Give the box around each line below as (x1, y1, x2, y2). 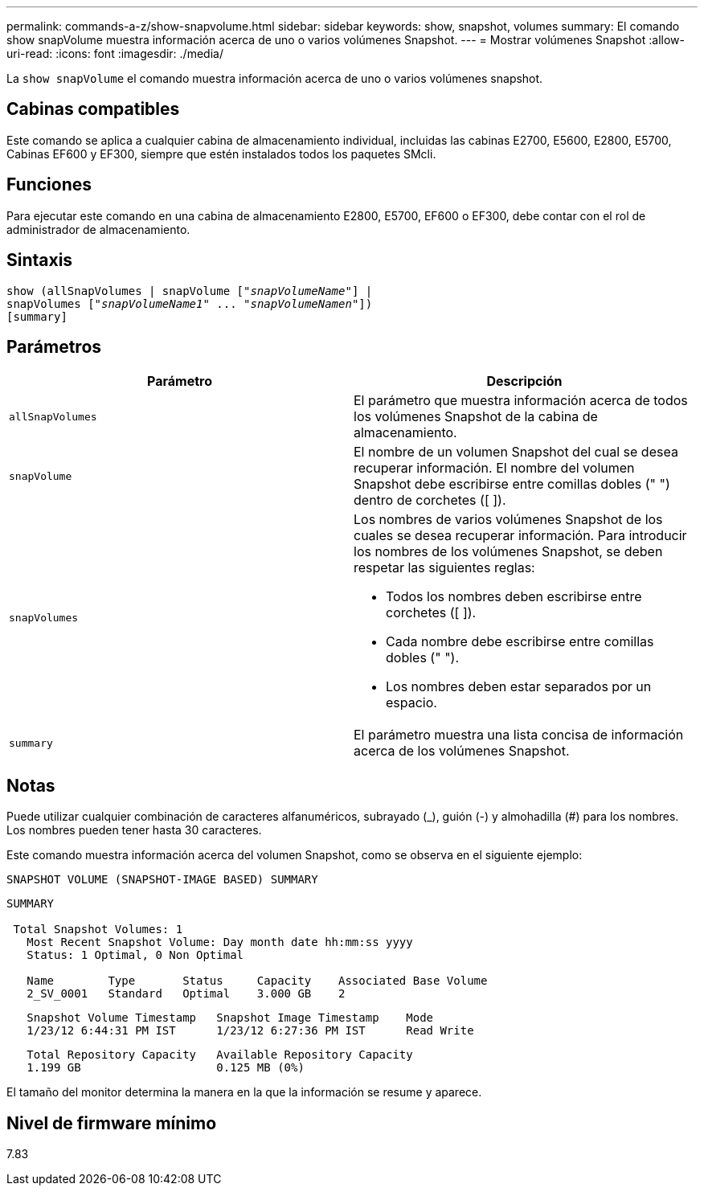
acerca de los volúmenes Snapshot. (354, 743, 570, 760)
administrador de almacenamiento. (6, 222, 190, 236)
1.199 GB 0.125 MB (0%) (27, 1061, 305, 1075)
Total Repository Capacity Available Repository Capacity (27, 1048, 413, 1062)
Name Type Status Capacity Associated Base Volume (27, 974, 488, 988)
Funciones (6, 174, 92, 195)
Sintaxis (6, 250, 73, 271)
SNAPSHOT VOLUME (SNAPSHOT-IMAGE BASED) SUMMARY (6, 873, 318, 887)
